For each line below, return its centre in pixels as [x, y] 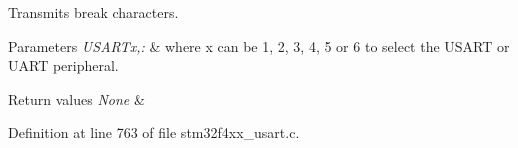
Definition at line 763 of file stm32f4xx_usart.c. [154, 132]
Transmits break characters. [93, 12]
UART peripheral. [63, 65]
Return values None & [76, 98]
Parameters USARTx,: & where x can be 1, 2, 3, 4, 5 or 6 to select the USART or [259, 45]
